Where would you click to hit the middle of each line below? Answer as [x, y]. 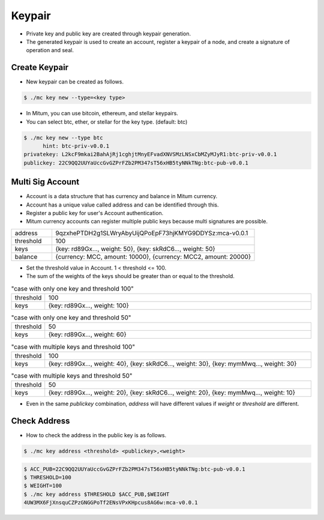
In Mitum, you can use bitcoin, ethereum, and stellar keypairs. [102, 113]
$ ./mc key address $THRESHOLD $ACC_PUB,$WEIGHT [97, 494]
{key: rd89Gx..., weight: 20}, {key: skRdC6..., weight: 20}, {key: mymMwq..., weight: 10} [172, 393]
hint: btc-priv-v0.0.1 [76, 146]
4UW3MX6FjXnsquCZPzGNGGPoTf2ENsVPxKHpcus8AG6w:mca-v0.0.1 [111, 503]
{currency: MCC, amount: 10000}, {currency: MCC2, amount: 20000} [153, 256]
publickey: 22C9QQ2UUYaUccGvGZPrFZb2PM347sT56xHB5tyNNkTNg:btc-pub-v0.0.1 [136, 163]
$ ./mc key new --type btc [63, 138]
